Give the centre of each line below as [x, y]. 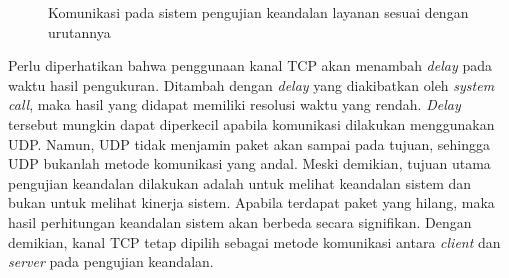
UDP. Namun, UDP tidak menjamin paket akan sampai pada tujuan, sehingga [249, 143]
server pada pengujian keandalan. [111, 261]
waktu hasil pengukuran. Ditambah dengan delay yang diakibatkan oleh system [251, 84]
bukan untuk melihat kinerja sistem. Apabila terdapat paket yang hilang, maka [251, 202]
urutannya [79, 31]
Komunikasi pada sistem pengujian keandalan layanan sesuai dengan [258, 12]
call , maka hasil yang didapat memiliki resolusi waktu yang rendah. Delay [234, 104]
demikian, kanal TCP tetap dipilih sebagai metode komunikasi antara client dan [254, 241]
